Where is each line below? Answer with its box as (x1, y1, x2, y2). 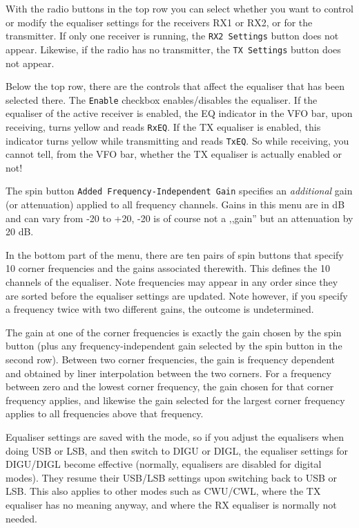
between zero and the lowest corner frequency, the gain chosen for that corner (6, 379, 334, 394)
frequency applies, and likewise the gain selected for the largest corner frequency (6, 392, 345, 407)
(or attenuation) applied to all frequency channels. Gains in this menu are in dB (6, 197, 345, 212)
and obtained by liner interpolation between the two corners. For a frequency (6, 365, 331, 380)
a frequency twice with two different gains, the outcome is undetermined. (6, 302, 314, 316)
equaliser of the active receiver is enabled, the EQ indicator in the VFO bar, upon (6, 106, 353, 120)
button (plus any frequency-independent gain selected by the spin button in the (6, 338, 342, 353)
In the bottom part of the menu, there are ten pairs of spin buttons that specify (6, 247, 344, 262)
